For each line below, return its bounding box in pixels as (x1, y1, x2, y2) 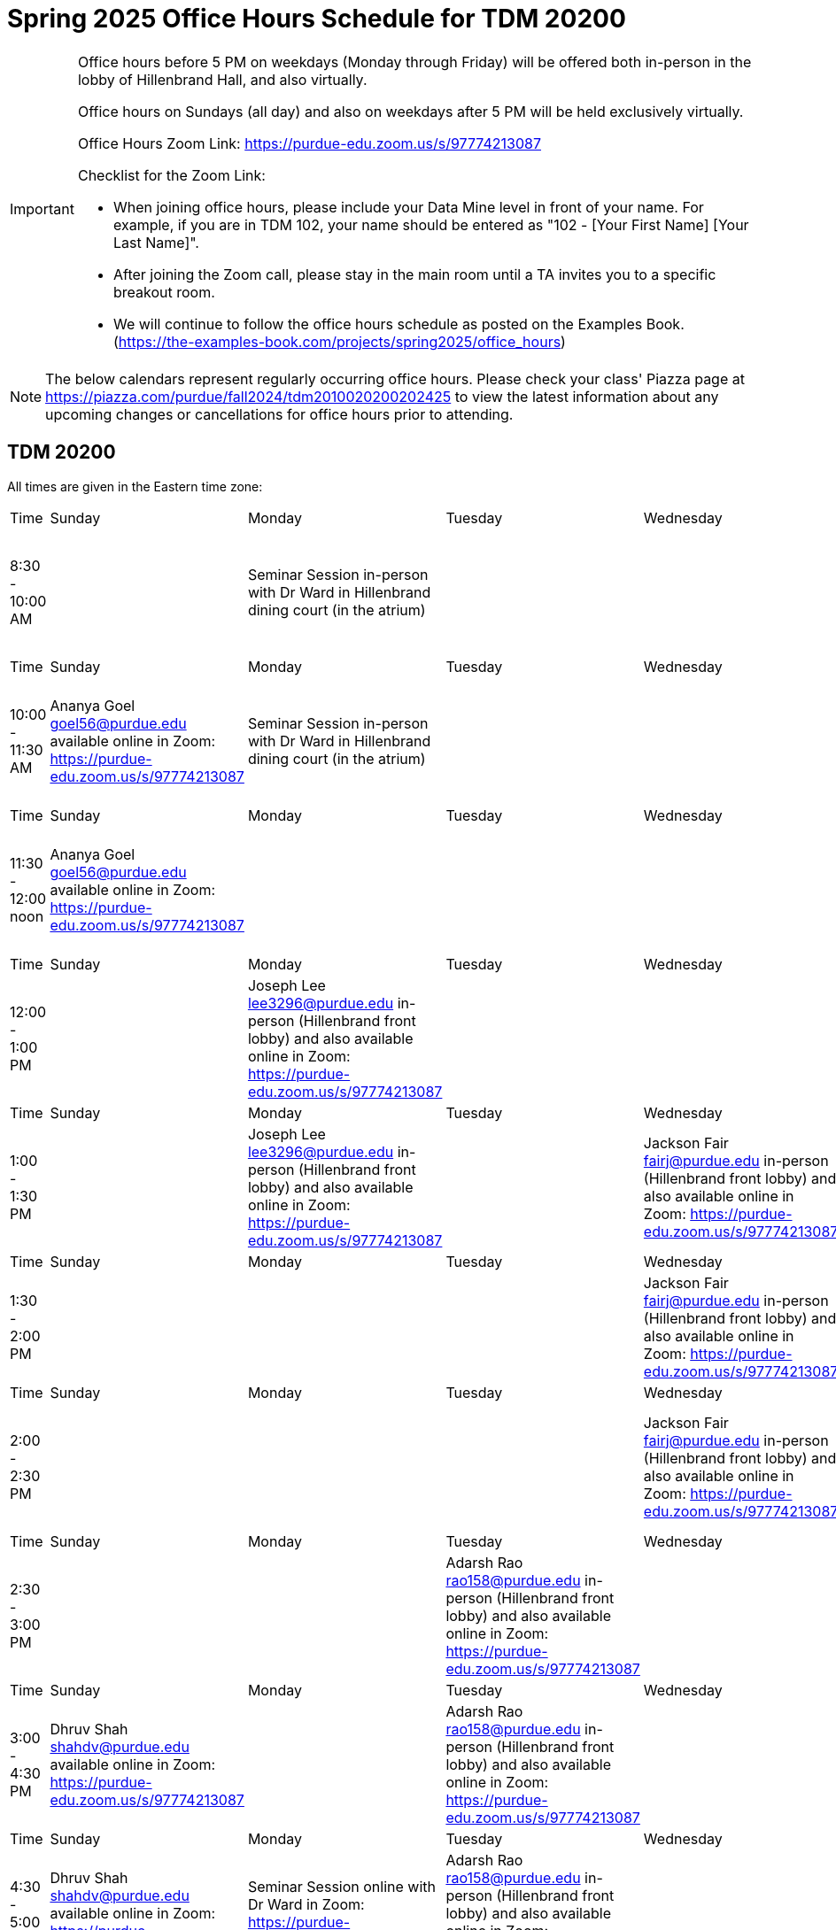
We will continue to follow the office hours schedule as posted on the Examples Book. (112, 314, 685, 333)
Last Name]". (112, 233, 199, 251)
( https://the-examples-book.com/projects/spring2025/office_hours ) (112, 332, 566, 351)
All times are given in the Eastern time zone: (7, 478, 263, 494)
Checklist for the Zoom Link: (77, 166, 266, 184)
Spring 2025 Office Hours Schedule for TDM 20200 (7, 4, 626, 34)
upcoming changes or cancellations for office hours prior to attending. (45, 405, 514, 423)
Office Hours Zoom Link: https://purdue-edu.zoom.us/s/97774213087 (77, 134, 541, 152)
